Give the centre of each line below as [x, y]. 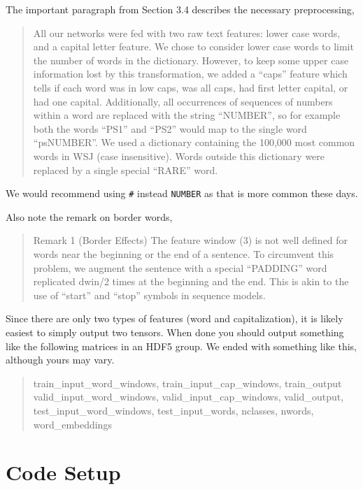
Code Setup [63, 472]
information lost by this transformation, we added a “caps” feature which [190, 74]
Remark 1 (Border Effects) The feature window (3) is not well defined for [191, 240]
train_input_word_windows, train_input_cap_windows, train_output [187, 383]
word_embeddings [72, 424]
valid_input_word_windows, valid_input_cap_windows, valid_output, [188, 397]
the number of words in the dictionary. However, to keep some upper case [191, 60]
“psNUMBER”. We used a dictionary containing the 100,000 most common [194, 142]
